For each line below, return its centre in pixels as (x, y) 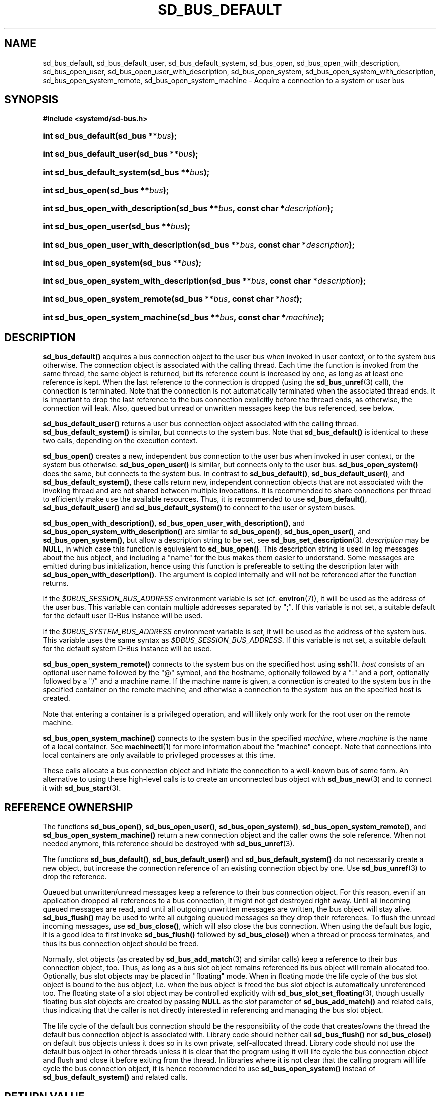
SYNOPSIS (31, 100)
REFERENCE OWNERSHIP (69, 807)
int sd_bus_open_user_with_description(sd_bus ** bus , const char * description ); (199, 245)
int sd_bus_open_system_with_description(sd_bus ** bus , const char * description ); (204, 281)
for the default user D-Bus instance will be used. (123, 616)
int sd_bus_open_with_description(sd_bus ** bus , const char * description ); (188, 209)
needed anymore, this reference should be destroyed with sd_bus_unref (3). (169, 844)
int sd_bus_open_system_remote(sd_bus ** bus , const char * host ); (173, 299)
